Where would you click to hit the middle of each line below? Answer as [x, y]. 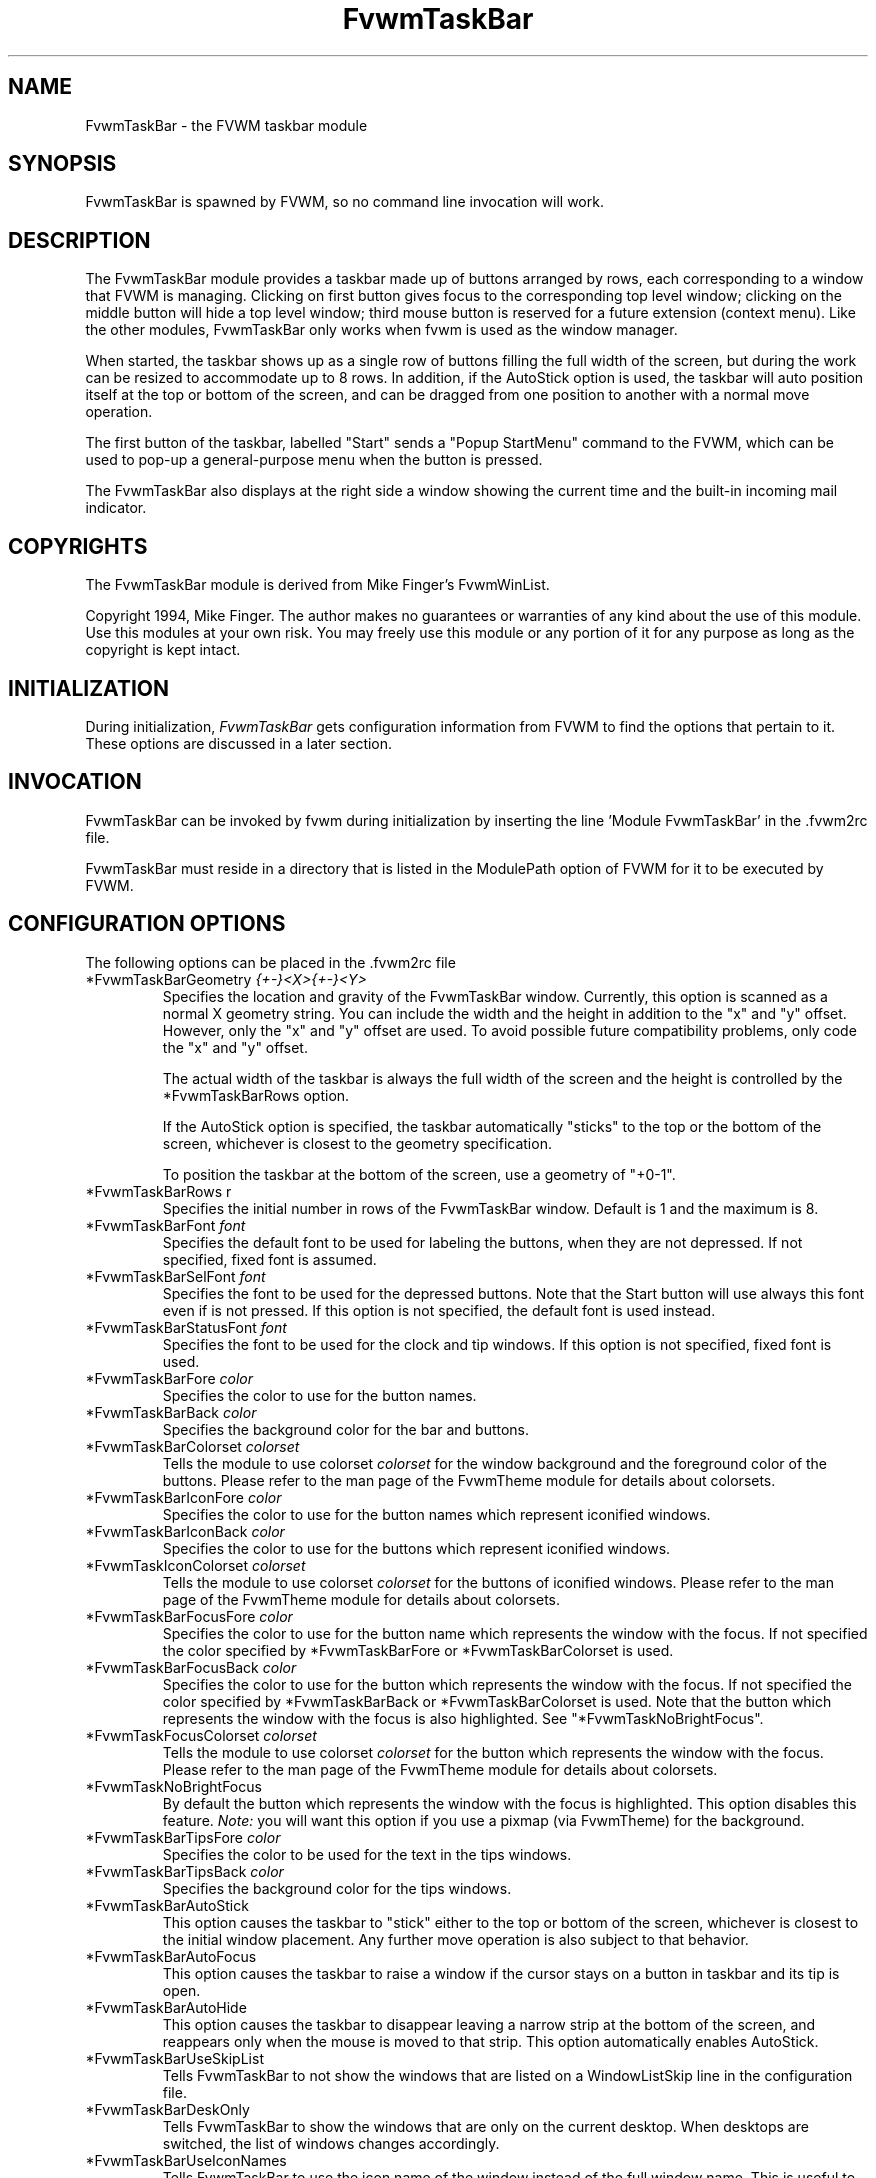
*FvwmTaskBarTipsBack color [184, 1871]
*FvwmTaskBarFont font [165, 1225]
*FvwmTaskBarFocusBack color [191, 1667]
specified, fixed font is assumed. [269, 1259]
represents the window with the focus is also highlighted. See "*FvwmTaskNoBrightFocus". [463, 1718]
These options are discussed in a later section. [239, 743]
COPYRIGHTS [78, 546]
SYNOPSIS [62, 164]
